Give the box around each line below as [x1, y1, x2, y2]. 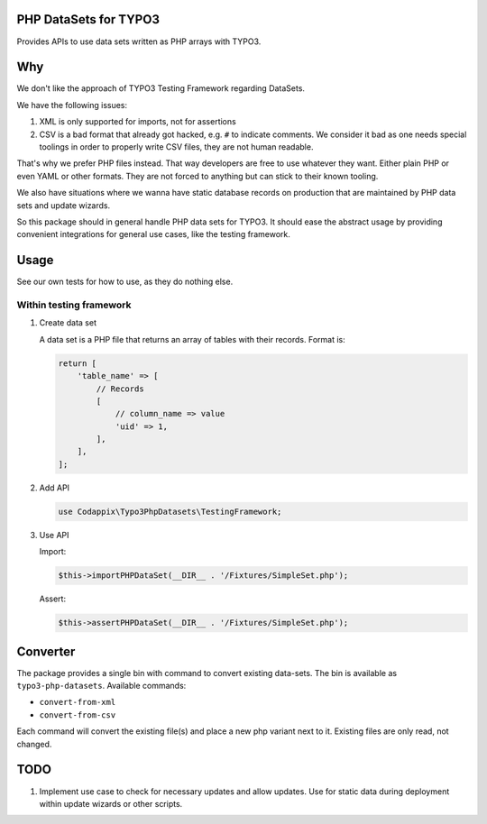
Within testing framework [16, 298, 132, 311]
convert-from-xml [39, 697, 116, 708]
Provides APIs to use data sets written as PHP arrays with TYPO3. [16, 36, 262, 47]
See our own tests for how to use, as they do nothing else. [16, 276, 234, 288]
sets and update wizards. [16, 199, 111, 211]
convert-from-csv [39, 710, 116, 720]
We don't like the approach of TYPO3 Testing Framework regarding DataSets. [16, 83, 306, 94]
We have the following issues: [16, 99, 128, 110]
